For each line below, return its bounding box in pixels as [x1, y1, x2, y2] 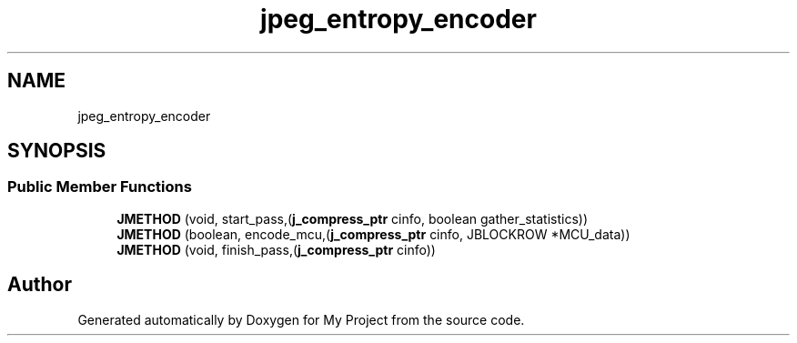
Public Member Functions [7, 177, 192, 197]
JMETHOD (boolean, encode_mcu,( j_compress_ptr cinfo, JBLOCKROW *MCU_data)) [116, 226, 631, 242]
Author [7, 273, 72, 297]
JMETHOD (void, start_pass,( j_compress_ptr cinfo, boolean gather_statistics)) [116, 210, 588, 227]
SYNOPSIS [7, 139, 106, 163]
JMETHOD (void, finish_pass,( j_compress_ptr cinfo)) [116, 241, 436, 257]
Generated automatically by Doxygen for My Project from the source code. [77, 311, 525, 328]
